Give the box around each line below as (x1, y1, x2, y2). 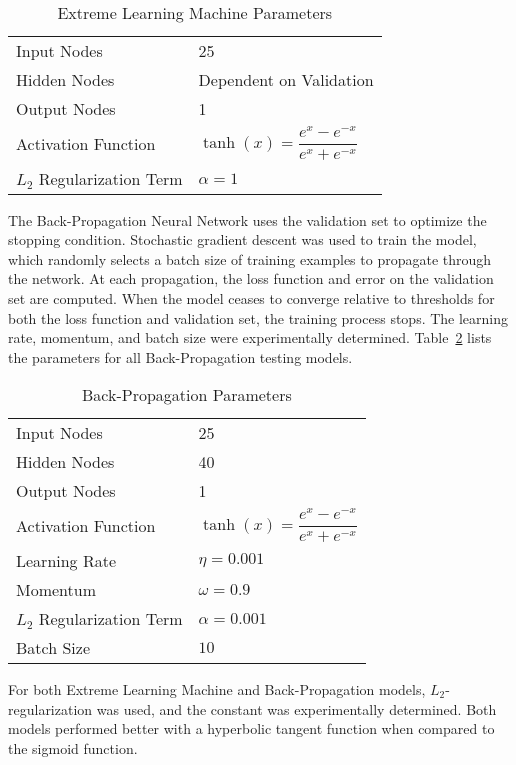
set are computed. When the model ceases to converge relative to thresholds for (8, 287, 495, 308)
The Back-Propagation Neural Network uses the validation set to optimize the (8, 209, 487, 230)
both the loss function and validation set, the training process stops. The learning (8, 307, 509, 328)
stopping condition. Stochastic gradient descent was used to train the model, (8, 229, 477, 250)
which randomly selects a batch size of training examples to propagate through (8, 248, 492, 269)
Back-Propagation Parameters (82, 383, 292, 407)
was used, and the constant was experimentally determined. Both (96, 698, 497, 719)
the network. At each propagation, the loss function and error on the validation (8, 268, 494, 289)
